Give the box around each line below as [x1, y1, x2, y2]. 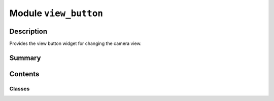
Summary [9, 54, 41, 62]
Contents [9, 70, 40, 78]
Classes [9, 85, 30, 92]
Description [9, 27, 48, 35]
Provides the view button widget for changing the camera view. [9, 40, 142, 46]
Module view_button [9, 8, 104, 19]
